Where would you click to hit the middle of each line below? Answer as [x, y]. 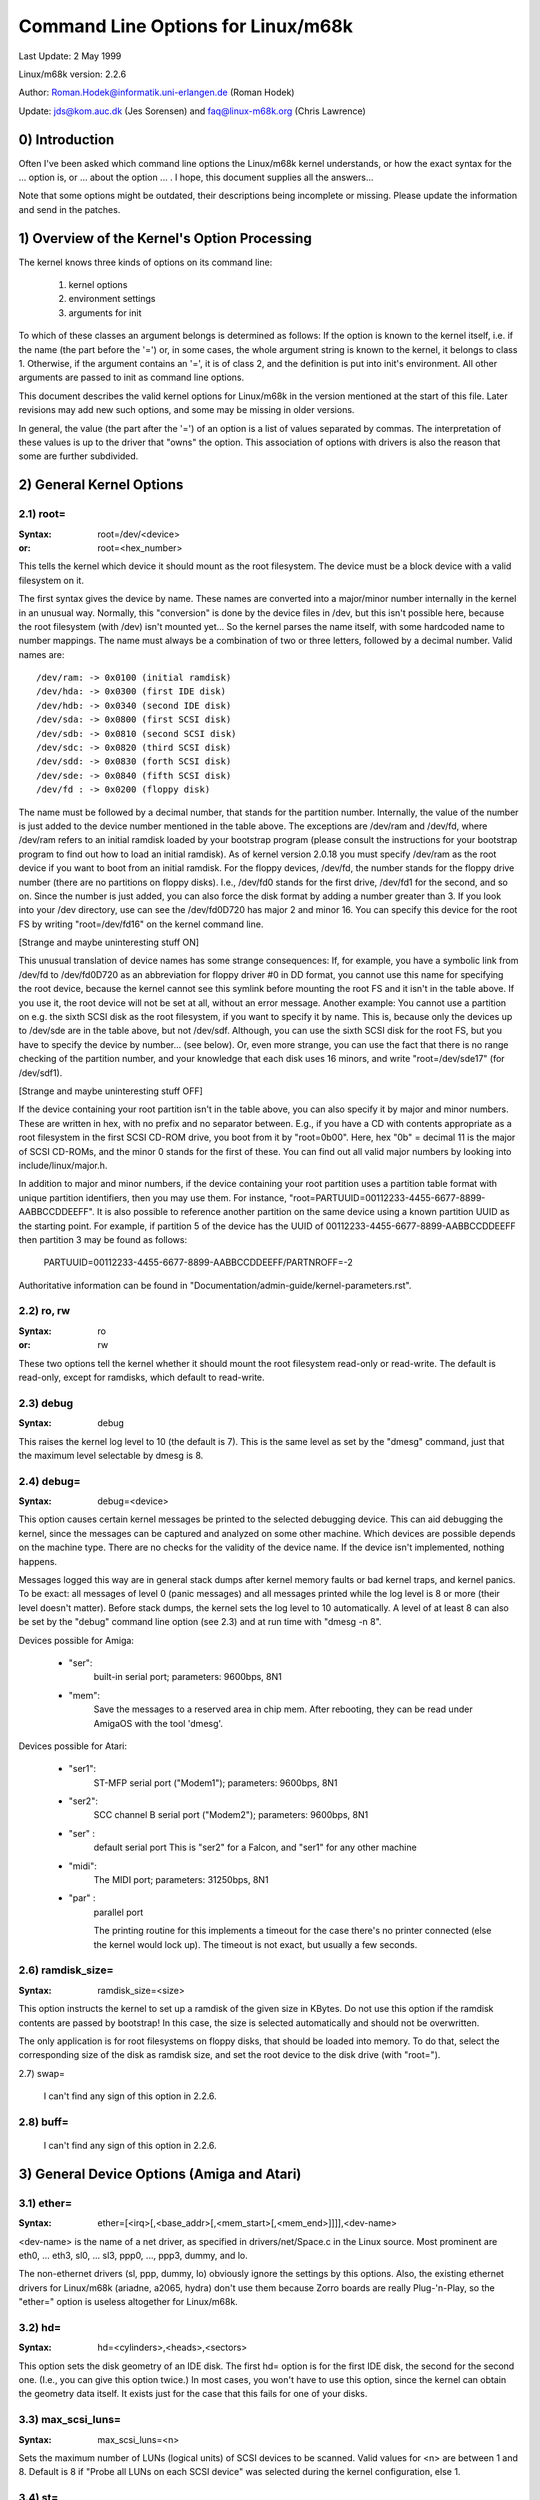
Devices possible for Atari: [73, 1746]
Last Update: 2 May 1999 [70, 56]
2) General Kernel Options [101, 485]
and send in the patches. [69, 209]
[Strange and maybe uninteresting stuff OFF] [111, 1091]
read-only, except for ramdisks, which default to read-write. [141, 1377]
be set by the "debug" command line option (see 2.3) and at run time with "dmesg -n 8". [200, 1622]
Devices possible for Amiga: [76, 1640]
